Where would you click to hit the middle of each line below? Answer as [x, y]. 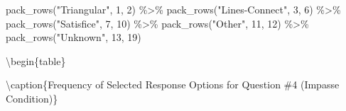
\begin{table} [36, 60]
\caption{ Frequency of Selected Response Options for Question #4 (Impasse [173, 84]
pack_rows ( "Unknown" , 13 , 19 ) [74, 37]
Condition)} [32, 98]
